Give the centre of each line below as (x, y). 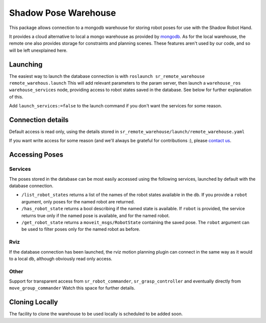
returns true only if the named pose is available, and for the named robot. (96, 215)
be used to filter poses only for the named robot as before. (81, 229)
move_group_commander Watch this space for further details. (72, 288)
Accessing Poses (36, 155)
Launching (26, 64)
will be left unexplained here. (38, 50)
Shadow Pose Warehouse (63, 13)
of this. (16, 97)
